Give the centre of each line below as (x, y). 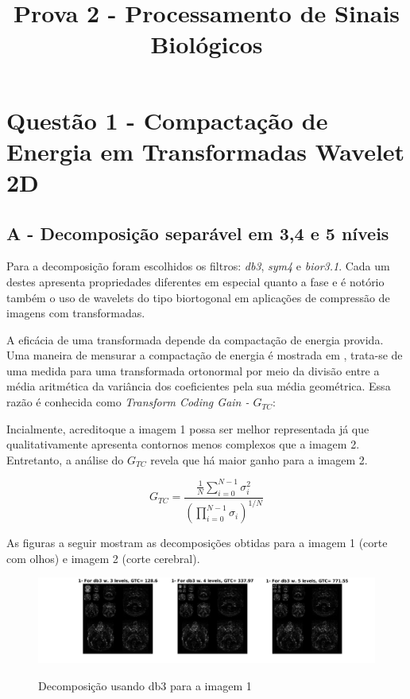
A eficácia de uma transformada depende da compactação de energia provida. (195, 339)
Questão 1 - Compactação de (167, 120)
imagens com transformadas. (76, 313)
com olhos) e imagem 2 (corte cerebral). (103, 558)
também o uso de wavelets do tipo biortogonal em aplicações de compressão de (198, 297)
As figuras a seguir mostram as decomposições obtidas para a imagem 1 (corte (197, 543)
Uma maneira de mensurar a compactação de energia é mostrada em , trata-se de (205, 355)
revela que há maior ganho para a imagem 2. (259, 459)
